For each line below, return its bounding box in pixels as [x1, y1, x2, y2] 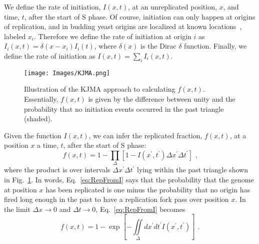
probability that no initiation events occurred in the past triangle [24, 103, 224, 114]
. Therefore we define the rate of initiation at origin [34, 31, 191, 41]
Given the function [4, 130, 61, 140]
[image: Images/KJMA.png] [24, 69, 110, 77]
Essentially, [24, 94, 58, 104]
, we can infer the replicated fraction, [88, 130, 202, 140]
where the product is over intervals [4, 164, 110, 175]
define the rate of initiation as [4, 50, 95, 61]
